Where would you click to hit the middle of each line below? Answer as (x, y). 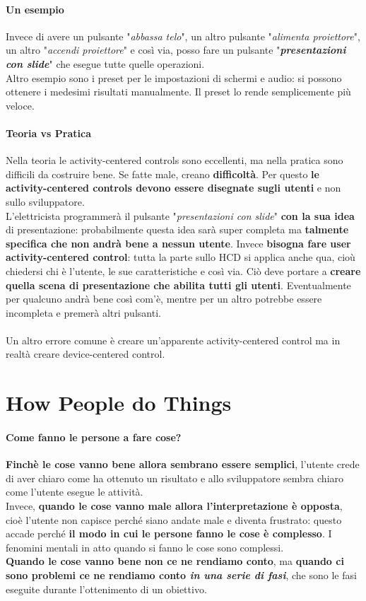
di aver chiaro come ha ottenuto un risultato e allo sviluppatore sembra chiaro (175, 478)
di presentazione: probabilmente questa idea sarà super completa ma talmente (177, 229)
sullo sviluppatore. (45, 201)
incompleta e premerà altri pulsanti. (83, 312)
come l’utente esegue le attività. (75, 492)
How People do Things (119, 403)
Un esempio (35, 9)
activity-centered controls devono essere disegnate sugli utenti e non (173, 188)
